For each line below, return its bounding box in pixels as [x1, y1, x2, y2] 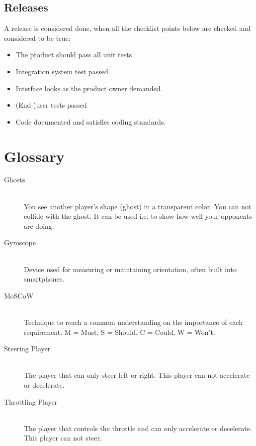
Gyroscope [4, 237, 36, 248]
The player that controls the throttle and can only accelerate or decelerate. [24, 423, 252, 433]
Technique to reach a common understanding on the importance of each [24, 317, 243, 327]
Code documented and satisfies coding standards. [15, 116, 166, 127]
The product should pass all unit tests [15, 49, 132, 60]
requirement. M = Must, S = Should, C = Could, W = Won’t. [24, 326, 215, 337]
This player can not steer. [24, 433, 102, 443]
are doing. [24, 220, 54, 231]
